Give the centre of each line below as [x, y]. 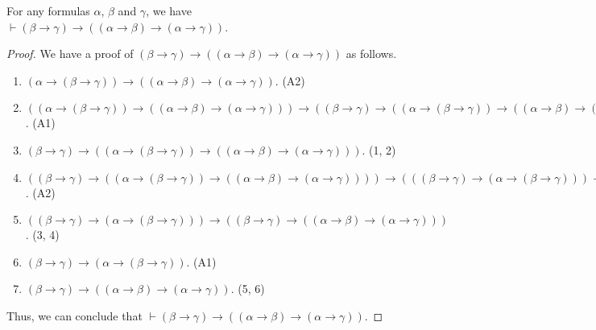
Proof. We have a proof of [70, 54]
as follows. [371, 54]
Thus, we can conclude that [74, 315]
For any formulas [48, 10]
